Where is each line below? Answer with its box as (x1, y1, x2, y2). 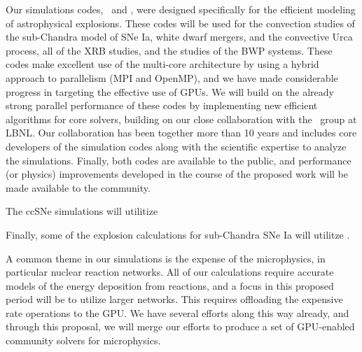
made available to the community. (6, 180, 151, 195)
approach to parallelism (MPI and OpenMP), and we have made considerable (6, 70, 338, 85)
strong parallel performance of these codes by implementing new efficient (6, 98, 318, 113)
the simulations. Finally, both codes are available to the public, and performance (6, 153, 351, 167)
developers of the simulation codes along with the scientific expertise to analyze (6, 139, 347, 153)
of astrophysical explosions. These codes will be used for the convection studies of (6, 15, 355, 30)
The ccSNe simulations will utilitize (6, 204, 158, 218)
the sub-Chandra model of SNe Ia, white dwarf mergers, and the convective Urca (6, 29, 353, 44)
